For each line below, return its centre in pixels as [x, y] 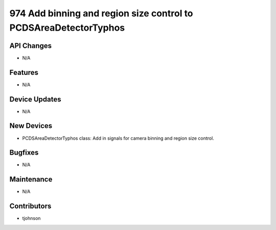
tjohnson [31, 218]
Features [24, 72]
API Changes [31, 46]
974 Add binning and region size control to [101, 13]
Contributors [30, 206]
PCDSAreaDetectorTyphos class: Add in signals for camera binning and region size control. [118, 138]
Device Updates [35, 99]
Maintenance [31, 179]
